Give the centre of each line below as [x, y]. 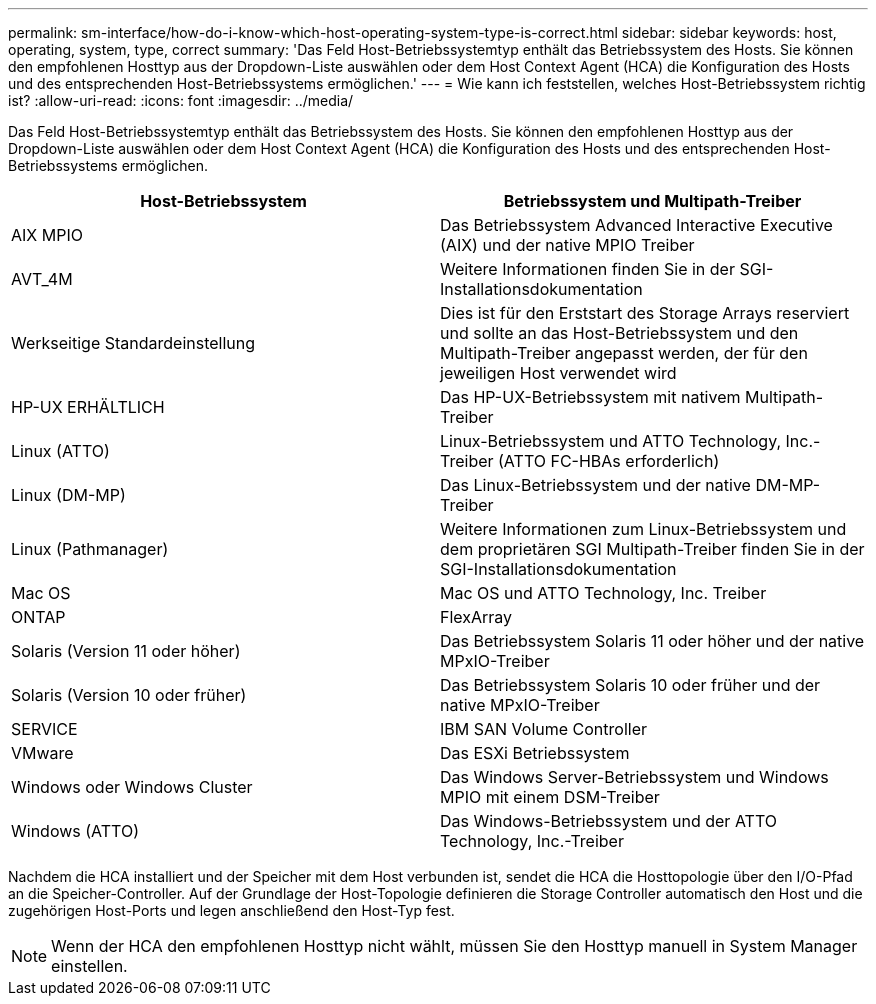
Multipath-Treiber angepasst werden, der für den [624, 353]
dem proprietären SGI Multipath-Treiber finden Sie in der [652, 549]
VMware [42, 753]
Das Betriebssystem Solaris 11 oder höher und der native [652, 641]
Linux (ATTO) [60, 451]
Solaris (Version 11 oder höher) [126, 651]
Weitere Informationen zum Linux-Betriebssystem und [643, 529]
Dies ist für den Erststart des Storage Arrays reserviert [645, 313]
